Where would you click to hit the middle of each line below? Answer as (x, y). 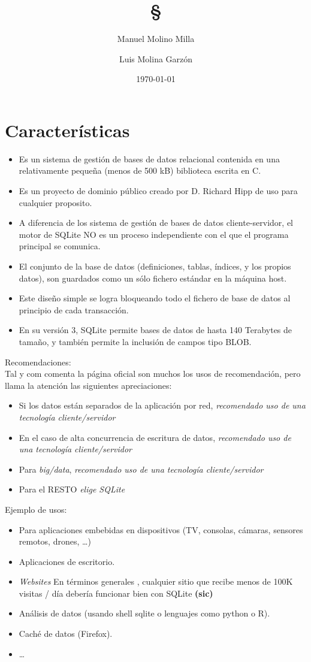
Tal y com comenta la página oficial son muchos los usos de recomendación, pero (153, 374)
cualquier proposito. (55, 202)
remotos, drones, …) (55, 541)
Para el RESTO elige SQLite (72, 489)
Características (67, 130)
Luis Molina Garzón (156, 58)
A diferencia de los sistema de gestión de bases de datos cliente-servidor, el (156, 223)
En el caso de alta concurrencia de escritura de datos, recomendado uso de (155, 437)
